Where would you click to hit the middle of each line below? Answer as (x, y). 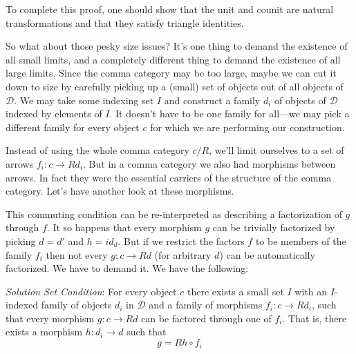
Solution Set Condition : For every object (91, 291)
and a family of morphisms (206, 305)
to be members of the (301, 240)
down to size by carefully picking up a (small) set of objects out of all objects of (175, 86)
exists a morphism (44, 332)
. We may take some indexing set (84, 100)
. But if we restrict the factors (181, 240)
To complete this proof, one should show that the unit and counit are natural (170, 9)
